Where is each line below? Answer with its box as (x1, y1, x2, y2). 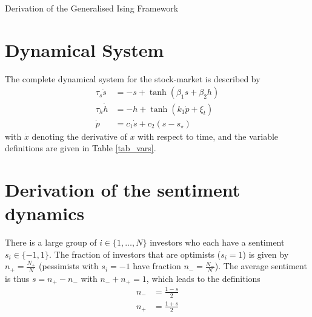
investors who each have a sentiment (150, 236, 285, 249)
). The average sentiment (214, 260, 307, 272)
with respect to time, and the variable (138, 129, 279, 142)
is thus (5, 272, 30, 284)
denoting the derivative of (32, 129, 127, 142)
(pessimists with (39, 260, 99, 272)
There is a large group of (5, 236, 97, 249)
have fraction (133, 260, 181, 272)
